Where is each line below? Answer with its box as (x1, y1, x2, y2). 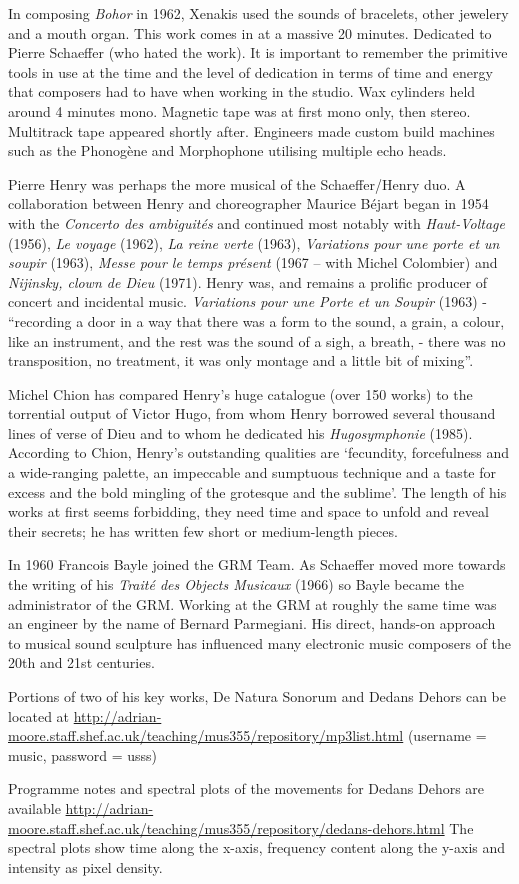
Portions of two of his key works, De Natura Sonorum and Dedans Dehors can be (8, 686, 506, 706)
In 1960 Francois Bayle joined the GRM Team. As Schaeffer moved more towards (8, 554, 506, 575)
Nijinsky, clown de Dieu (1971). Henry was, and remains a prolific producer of (8, 271, 488, 292)
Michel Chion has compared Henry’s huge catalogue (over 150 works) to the (8, 383, 473, 404)
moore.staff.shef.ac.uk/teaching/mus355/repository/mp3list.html (8, 725, 404, 746)
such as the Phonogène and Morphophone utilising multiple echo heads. (8, 140, 447, 161)
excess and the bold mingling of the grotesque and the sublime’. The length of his (8, 481, 507, 502)
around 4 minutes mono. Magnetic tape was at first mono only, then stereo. (8, 100, 471, 121)
